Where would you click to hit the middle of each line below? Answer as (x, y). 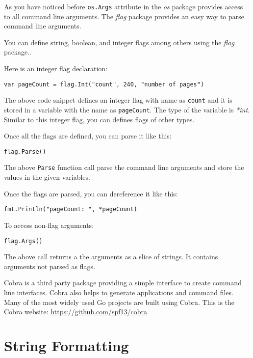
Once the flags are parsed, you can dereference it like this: (91, 193)
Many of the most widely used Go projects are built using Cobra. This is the (119, 302)
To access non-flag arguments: (49, 225)
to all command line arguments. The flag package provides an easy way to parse (124, 16)
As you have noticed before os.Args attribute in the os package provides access (124, 6)
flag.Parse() (25, 151)
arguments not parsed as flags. (50, 266)
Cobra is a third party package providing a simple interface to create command (123, 283)
